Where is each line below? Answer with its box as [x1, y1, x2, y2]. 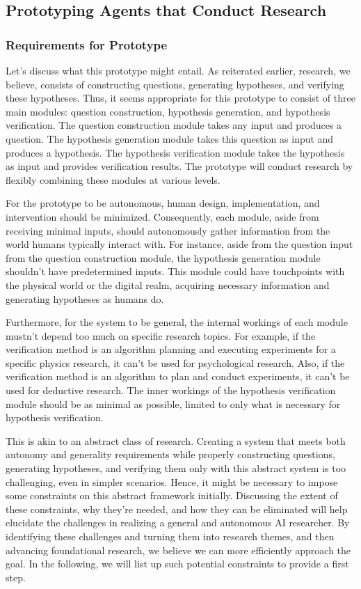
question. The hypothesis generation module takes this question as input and [6, 131, 334, 146]
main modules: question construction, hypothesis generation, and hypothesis [6, 104, 330, 118]
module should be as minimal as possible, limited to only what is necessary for [6, 396, 341, 411]
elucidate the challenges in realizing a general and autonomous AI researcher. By [6, 515, 350, 530]
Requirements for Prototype [6, 36, 168, 53]
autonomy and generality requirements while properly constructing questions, [6, 447, 335, 462]
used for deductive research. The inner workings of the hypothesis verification [6, 383, 336, 398]
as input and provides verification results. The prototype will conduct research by [6, 159, 353, 173]
